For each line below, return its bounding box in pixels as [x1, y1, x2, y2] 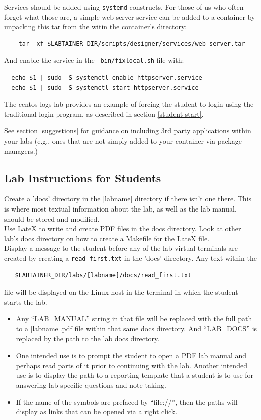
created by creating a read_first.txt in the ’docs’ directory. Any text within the [4, 253, 257, 263]
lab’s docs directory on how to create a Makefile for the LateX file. [4, 233, 210, 243]
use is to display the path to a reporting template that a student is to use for [16, 370, 254, 380]
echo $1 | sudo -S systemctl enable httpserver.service [11, 74, 202, 82]
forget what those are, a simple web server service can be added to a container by [4, 11, 255, 22]
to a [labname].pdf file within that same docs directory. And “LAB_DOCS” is [16, 323, 257, 334]
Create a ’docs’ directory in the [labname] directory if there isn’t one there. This [4, 193, 252, 204]
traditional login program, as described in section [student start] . [4, 108, 204, 119]
